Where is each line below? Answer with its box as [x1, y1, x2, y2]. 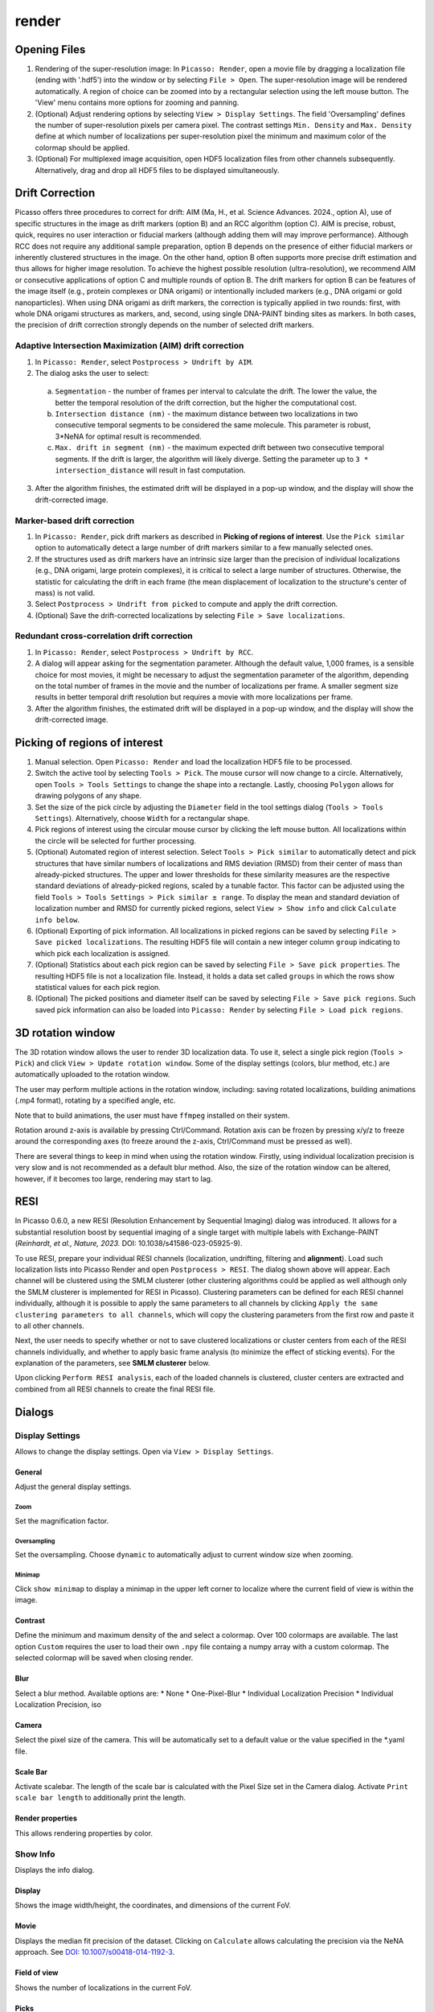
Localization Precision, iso [14, 1699, 102, 1709]
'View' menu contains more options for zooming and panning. [35, 97, 240, 108]
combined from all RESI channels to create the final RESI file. [14, 1384, 216, 1394]
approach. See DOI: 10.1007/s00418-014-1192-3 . [14, 1948, 175, 1957]
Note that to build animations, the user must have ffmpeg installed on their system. [14, 1111, 290, 1120]
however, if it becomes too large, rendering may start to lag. [14, 1173, 213, 1183]
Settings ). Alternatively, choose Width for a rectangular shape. [35, 814, 250, 823]
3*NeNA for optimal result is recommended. [55, 431, 202, 441]
